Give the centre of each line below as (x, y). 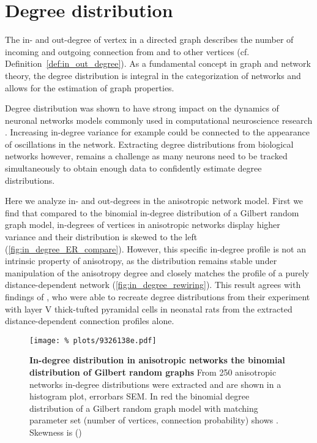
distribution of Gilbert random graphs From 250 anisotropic (153, 372)
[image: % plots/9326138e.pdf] (93, 340)
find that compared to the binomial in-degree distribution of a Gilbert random (152, 212)
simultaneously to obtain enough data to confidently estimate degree (133, 168)
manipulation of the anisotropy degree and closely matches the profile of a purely (157, 272)
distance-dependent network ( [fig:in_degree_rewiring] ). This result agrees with (153, 285)
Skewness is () (56, 432)
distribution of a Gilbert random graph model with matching (144, 408)
